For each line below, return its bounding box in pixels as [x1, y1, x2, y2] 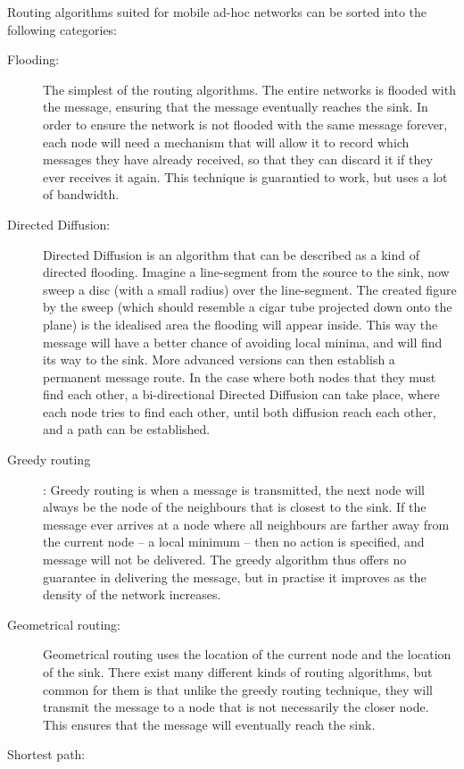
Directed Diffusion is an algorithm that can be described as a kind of [43, 245, 419, 263]
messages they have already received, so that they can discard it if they [43, 150, 433, 169]
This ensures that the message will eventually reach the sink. [43, 715, 376, 733]
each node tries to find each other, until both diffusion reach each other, [43, 402, 436, 421]
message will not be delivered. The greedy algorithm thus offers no [43, 550, 407, 569]
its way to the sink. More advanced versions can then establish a [43, 350, 395, 369]
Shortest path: [7, 745, 86, 764]
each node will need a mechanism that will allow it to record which [43, 132, 410, 151]
